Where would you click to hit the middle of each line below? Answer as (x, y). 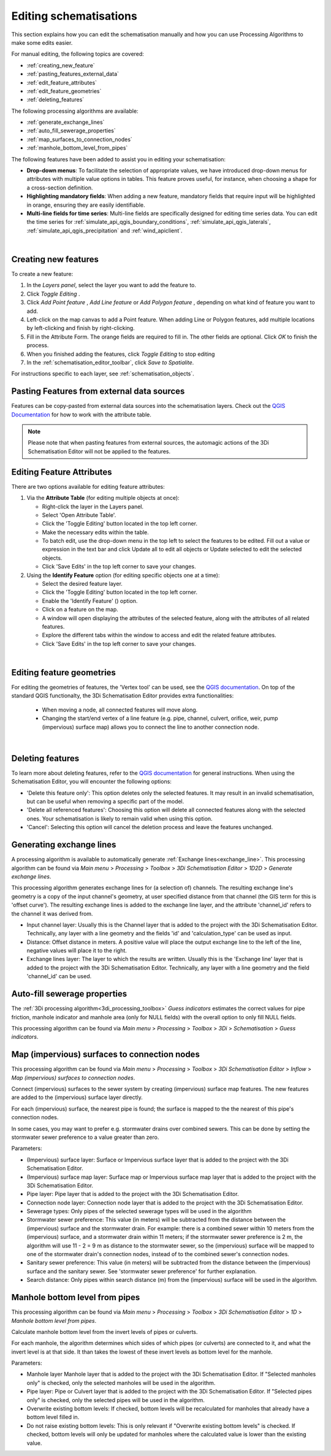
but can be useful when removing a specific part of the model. (105, 802)
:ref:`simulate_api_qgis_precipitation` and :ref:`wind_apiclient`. (105, 231)
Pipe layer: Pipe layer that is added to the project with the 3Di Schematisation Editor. (133, 1194)
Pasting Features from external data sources (98, 392)
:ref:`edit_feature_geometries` (64, 91)
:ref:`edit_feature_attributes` (62, 82)
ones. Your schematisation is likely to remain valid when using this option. (120, 818)
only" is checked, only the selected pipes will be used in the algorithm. (116, 1400)
